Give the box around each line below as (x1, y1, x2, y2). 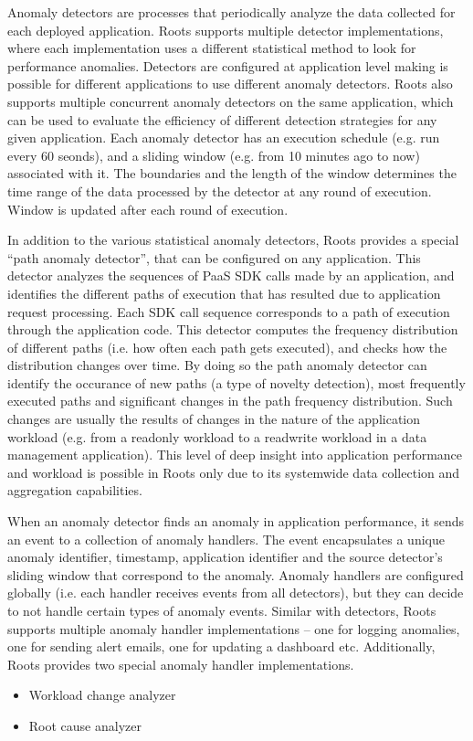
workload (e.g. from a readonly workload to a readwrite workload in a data (7, 427, 427, 446)
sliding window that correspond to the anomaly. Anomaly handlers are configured (7, 565, 464, 584)
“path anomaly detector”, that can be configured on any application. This (7, 248, 421, 267)
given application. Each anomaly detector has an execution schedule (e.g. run (7, 128, 440, 147)
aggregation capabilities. (7, 481, 142, 500)
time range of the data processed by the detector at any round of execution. (7, 181, 432, 200)
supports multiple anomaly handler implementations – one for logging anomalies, (7, 619, 460, 638)
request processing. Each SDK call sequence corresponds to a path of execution (7, 302, 450, 321)
